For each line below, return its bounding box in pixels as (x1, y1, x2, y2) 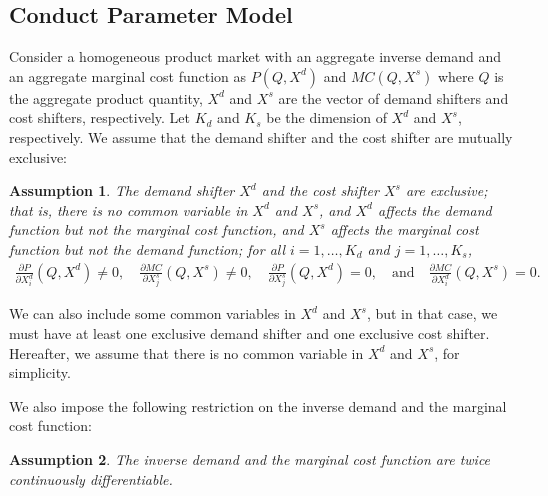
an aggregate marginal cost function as (9, 65, 247, 86)
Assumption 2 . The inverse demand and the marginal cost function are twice (9, 449, 491, 470)
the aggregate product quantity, (9, 87, 203, 108)
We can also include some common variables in (9, 303, 296, 324)
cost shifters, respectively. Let (9, 107, 191, 128)
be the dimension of (266, 107, 387, 128)
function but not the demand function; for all (9, 238, 286, 259)
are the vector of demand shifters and (278, 87, 509, 108)
